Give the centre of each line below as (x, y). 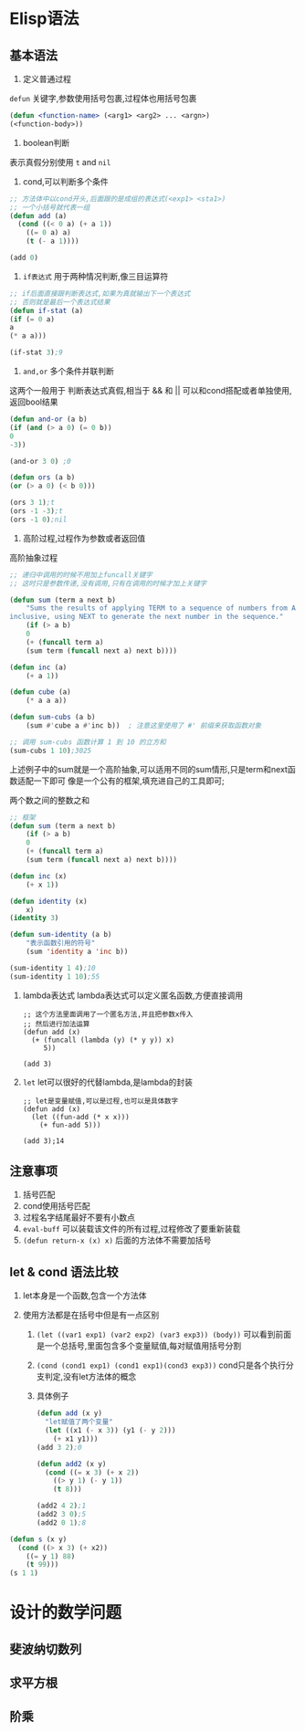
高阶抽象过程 (33, 557)
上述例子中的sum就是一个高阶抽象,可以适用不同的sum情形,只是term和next (148, 769)
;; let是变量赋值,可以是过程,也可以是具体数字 (100, 1101)
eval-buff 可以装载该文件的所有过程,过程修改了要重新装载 (131, 1229)
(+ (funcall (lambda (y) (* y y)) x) (103, 1040)
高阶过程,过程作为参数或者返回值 (84, 538)
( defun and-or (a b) (49, 419)
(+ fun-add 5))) (70, 1125)
